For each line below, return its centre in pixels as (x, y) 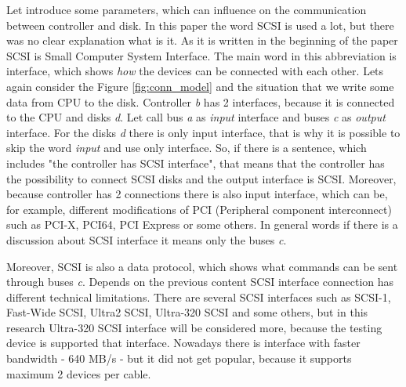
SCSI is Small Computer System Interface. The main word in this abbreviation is (201, 55)
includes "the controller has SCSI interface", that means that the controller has (196, 163)
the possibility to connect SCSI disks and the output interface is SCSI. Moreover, (201, 178)
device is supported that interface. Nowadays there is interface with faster (183, 343)
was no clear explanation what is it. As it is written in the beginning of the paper (202, 40)
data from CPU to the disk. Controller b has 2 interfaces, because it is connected (201, 101)
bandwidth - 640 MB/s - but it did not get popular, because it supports (179, 358)
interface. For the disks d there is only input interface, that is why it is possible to (203, 132)
